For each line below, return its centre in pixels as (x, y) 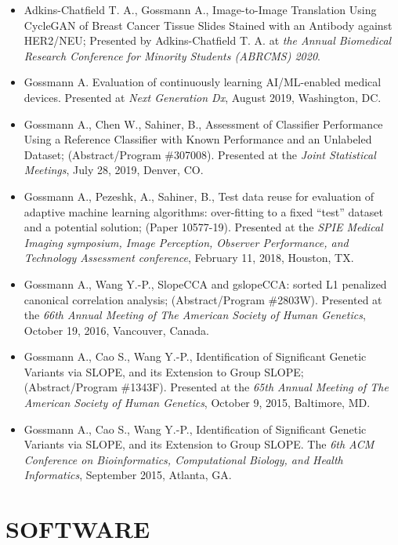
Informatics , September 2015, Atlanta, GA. (128, 475)
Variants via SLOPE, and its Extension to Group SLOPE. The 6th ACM (199, 444)
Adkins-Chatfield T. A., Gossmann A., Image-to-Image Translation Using (200, 9)
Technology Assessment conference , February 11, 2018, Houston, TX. (189, 258)
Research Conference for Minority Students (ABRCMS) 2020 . (172, 55)
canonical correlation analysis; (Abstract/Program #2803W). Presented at (203, 299)
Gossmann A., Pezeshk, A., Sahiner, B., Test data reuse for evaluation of (199, 196)
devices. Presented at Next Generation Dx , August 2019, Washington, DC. (203, 97)
